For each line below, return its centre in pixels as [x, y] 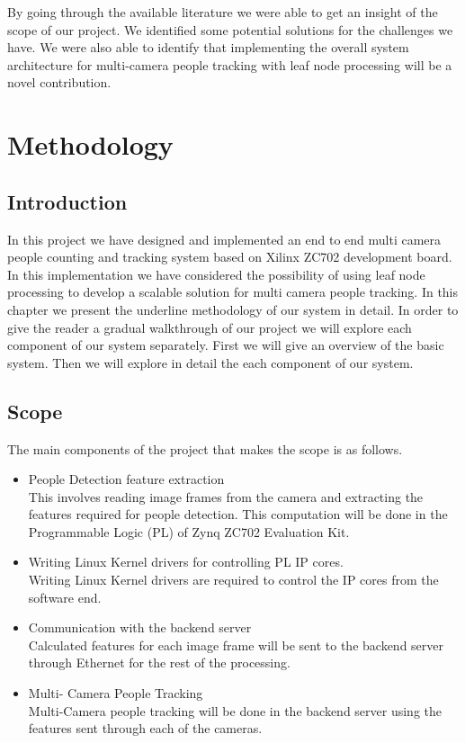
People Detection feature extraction [126, 479]
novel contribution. [59, 82]
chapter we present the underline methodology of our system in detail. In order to [233, 309]
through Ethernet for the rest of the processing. [159, 662]
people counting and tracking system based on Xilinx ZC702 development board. [230, 257]
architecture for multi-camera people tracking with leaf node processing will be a [230, 64]
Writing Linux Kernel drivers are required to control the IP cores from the [233, 580]
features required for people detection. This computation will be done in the [238, 514]
